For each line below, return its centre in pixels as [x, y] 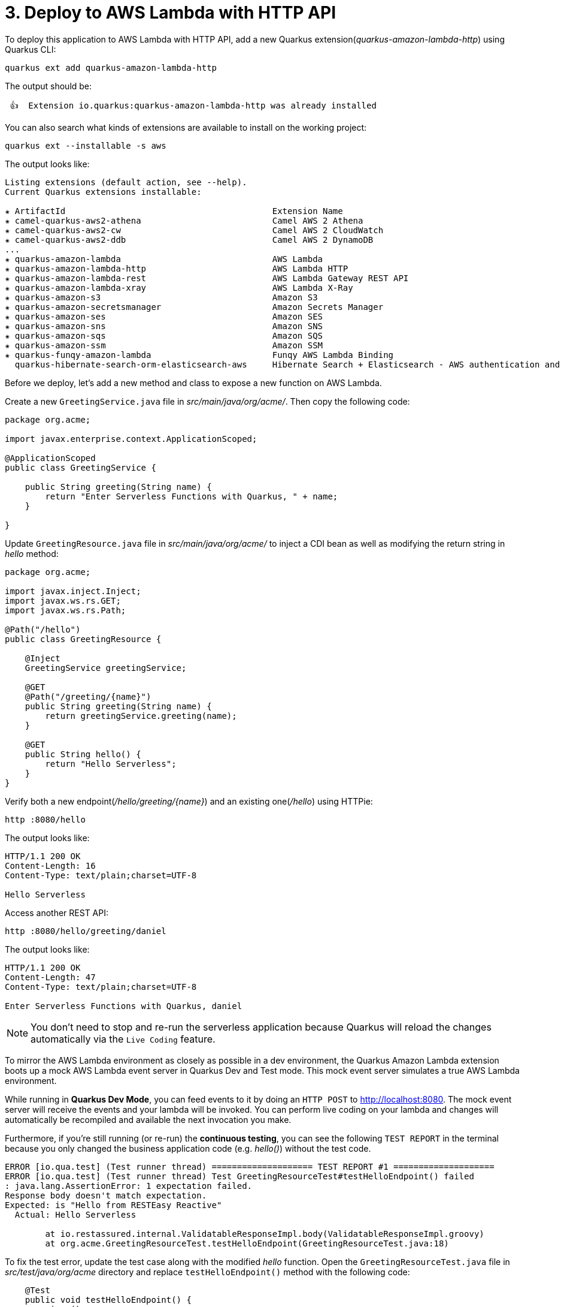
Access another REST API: [57, 913]
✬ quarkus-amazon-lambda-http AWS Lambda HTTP [177, 268]
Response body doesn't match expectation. [106, 1195]
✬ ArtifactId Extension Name [174, 211]
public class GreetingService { [81, 467]
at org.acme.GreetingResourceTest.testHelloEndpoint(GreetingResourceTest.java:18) [247, 1243]
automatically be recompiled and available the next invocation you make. [148, 1119]
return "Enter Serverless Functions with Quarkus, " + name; [192, 496]
